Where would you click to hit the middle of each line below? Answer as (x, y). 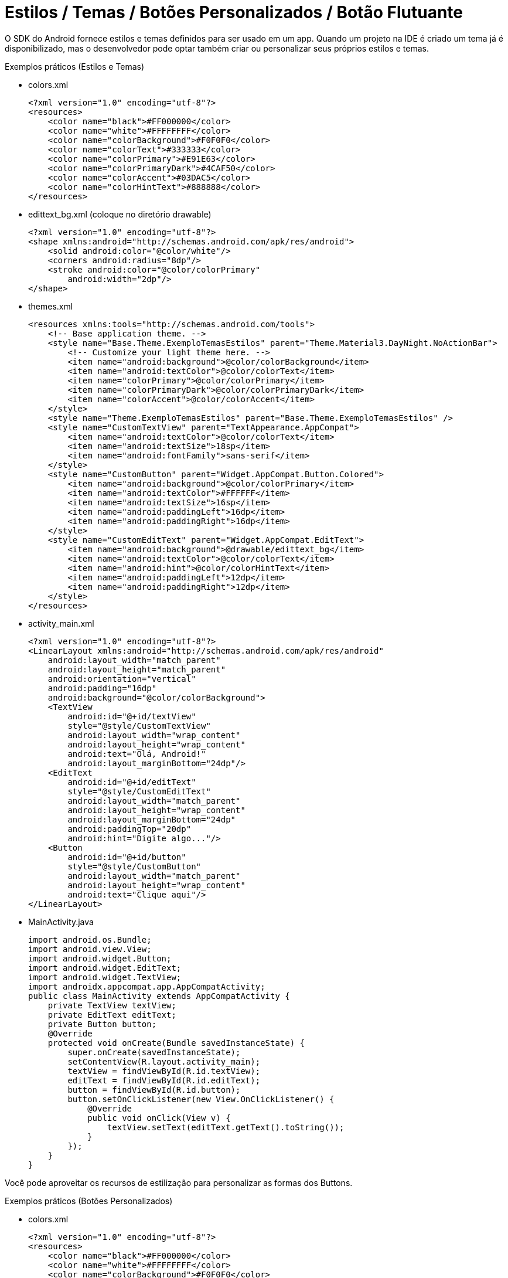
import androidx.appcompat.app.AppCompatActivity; (147, 986)
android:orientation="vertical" (122, 679)
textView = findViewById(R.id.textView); (164, 1071)
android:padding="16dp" (102, 688)
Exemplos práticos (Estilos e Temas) (75, 66)
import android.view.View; (90, 949)
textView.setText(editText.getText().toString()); (226, 1127)
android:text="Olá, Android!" (137, 754)
